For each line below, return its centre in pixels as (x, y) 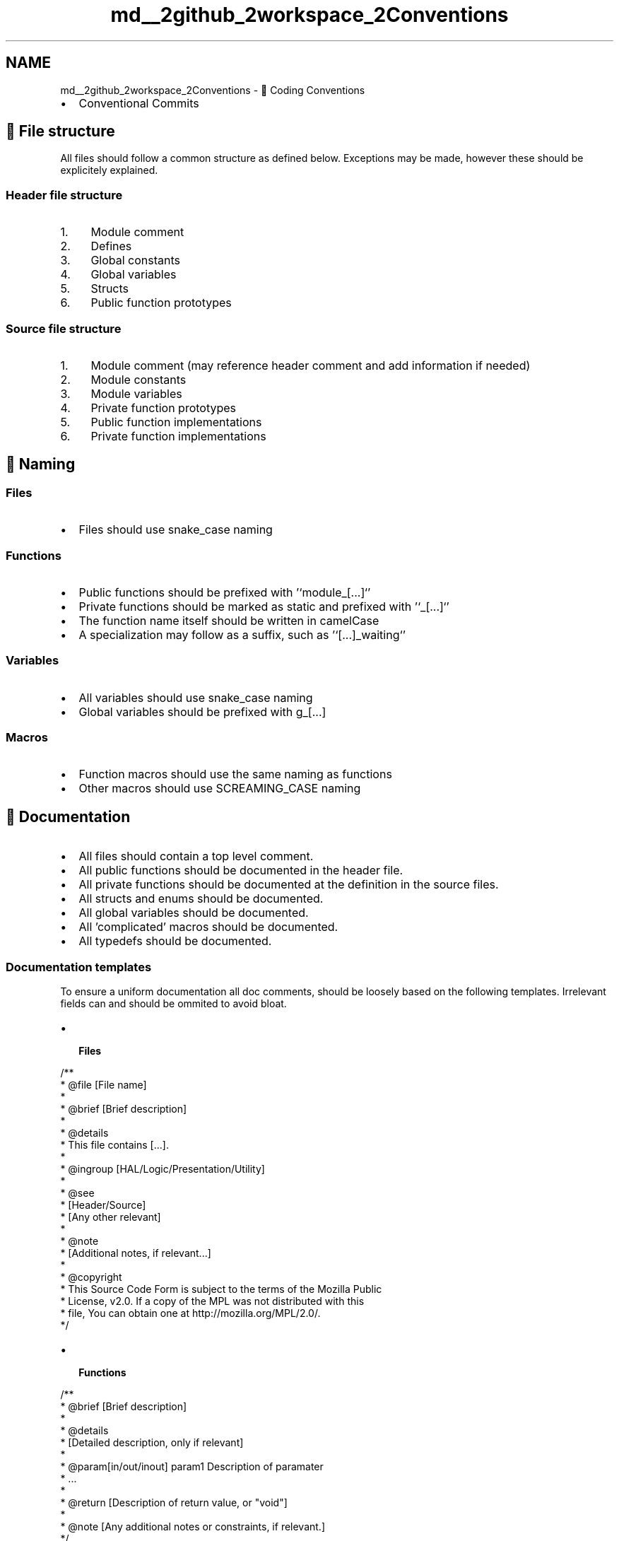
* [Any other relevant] (111, 1217)
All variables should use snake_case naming (196, 697)
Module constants (138, 379)
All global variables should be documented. (194, 913)
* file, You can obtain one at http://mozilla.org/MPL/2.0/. (190, 1313)
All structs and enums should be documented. (201, 899)
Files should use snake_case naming (176, 530)
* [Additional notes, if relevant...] (136, 1253)
